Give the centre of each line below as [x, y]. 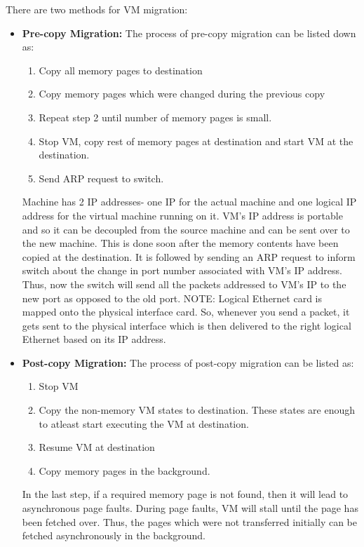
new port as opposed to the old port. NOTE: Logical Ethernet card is [172, 298]
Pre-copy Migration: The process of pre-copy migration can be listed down [189, 33]
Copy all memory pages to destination [121, 70]
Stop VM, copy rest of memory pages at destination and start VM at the [196, 141]
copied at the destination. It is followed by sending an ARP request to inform [189, 256]
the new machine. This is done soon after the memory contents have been [180, 243]
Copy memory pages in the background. [124, 470]
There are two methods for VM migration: [97, 9]
